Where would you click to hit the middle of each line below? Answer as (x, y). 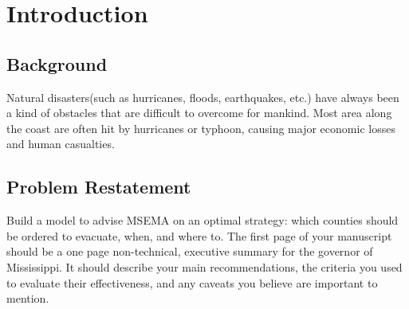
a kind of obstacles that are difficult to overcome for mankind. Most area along (199, 113)
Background (57, 63)
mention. (28, 298)
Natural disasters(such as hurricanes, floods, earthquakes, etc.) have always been (203, 97)
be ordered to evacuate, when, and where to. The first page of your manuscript (199, 235)
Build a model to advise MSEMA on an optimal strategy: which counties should (203, 220)
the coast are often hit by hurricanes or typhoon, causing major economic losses (201, 128)
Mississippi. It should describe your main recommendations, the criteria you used (204, 266)
